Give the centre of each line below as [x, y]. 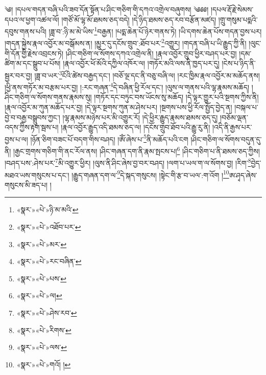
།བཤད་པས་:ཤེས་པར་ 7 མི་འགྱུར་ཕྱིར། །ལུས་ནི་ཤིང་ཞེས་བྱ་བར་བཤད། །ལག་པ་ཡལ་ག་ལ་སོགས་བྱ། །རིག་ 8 [128, 162]
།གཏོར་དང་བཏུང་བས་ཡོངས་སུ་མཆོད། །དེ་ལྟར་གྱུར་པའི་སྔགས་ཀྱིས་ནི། [176, 97]
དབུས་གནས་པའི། [26, 31]
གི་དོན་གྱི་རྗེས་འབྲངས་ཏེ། [34, 53]
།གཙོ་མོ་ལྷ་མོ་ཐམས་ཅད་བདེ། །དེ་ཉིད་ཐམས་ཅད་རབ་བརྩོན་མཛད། [139, 19]
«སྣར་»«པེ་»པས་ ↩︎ [42, 278]
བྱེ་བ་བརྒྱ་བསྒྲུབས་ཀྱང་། [32, 117]
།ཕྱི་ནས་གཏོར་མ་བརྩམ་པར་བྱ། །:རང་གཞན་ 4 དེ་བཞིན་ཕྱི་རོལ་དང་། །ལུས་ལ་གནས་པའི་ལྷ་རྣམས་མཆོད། [127, 86]
